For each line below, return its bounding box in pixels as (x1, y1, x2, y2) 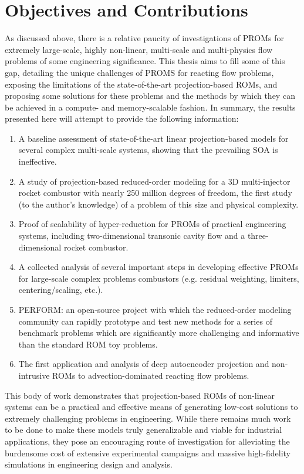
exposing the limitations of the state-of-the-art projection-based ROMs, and (5, 78, 278, 90)
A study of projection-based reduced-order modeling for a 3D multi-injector (18, 175, 291, 187)
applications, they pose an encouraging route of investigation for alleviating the (5, 435, 290, 447)
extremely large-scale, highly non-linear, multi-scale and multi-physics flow (5, 43, 273, 55)
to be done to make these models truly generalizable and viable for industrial (5, 423, 282, 436)
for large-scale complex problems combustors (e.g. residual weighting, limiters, (18, 272, 299, 284)
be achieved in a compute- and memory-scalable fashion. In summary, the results (5, 101, 296, 113)
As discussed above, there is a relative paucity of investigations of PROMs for (5, 32, 284, 44)
